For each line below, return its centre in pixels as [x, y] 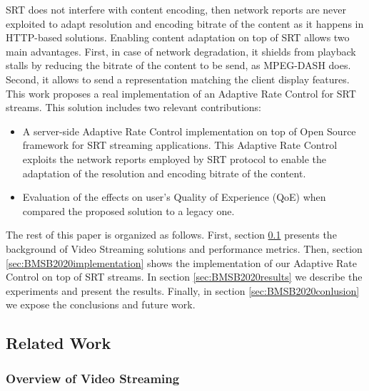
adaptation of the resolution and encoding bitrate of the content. [164, 173]
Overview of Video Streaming [93, 378]
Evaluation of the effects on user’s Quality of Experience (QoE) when [174, 197]
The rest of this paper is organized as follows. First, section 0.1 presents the [171, 235]
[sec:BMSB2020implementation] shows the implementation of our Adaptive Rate [182, 262]
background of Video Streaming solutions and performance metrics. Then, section [184, 248]
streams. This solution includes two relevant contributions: [133, 107]
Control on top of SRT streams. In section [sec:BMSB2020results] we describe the [184, 277]
